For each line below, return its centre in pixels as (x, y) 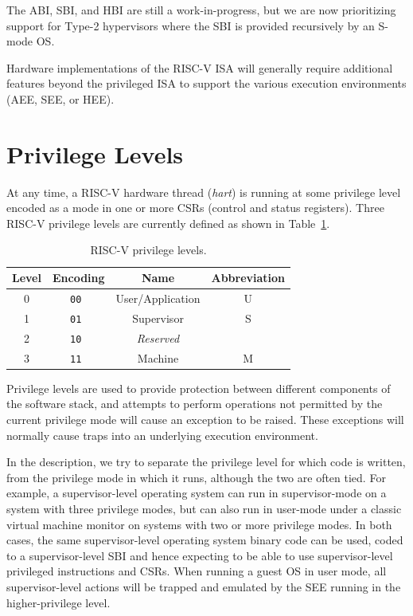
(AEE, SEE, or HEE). (60, 98)
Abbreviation (248, 278)
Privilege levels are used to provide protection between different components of (199, 388)
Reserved (158, 337)
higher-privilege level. (58, 602)
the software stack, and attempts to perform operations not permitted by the (195, 404)
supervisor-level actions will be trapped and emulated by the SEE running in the (204, 586)
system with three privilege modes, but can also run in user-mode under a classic (204, 508)
